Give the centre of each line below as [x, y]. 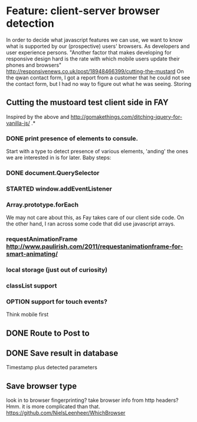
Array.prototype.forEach [42, 204]
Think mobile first [27, 314]
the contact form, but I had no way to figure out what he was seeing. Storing [99, 83]
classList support [32, 285]
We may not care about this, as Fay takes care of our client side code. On [95, 218]
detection [30, 23]
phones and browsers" [34, 65]
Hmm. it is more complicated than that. [53, 407]
